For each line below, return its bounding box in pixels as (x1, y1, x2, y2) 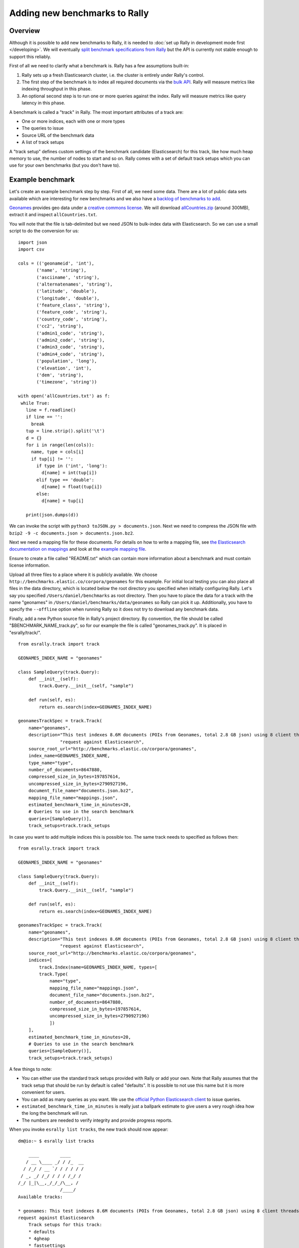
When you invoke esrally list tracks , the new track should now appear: (9, 1126, 169, 1133)
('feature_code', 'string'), (36, 310, 108, 315)
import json (18, 240, 47, 245)
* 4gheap (28, 1236, 50, 1242)
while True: (20, 400, 50, 406)
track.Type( (39, 971, 68, 977)
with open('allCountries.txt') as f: (18, 393, 111, 399)
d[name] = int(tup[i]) (41, 470, 97, 476)
